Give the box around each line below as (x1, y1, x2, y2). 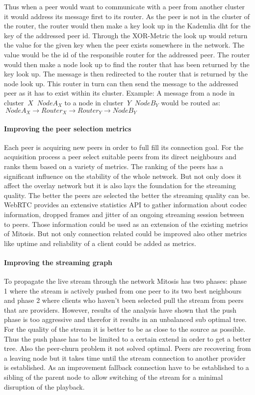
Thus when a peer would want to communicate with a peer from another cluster (4, 1, 245, 11)
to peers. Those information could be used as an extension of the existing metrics (4, 219, 248, 229)
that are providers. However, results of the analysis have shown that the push (4, 304, 236, 315)
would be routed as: (161, 97, 221, 107)
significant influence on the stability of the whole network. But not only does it (4, 171, 242, 181)
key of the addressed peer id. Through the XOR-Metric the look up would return (4, 30, 248, 40)
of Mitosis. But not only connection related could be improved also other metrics (4, 228, 247, 239)
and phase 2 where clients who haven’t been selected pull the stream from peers (4, 295, 244, 305)
